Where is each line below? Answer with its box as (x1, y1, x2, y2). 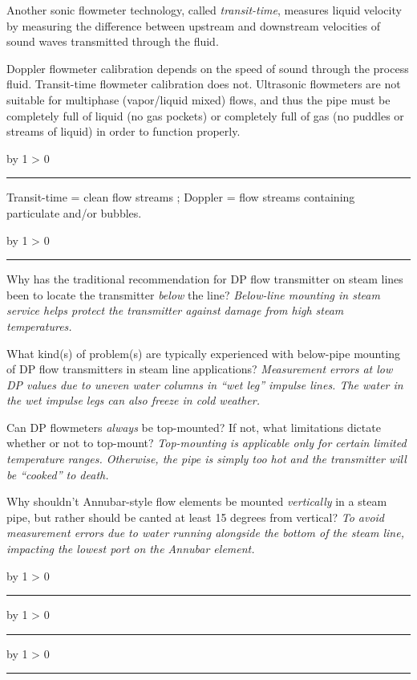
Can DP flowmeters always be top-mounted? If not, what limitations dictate (6, 418, 381, 435)
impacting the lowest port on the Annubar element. (6, 540, 255, 557)
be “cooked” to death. (6, 466, 109, 483)
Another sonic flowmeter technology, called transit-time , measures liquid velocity (6, 2, 402, 18)
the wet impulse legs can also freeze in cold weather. (6, 392, 260, 409)
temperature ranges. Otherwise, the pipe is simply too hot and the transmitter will (6, 450, 407, 467)
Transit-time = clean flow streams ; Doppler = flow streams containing (6, 189, 355, 206)
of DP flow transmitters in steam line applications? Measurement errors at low (6, 360, 393, 377)
